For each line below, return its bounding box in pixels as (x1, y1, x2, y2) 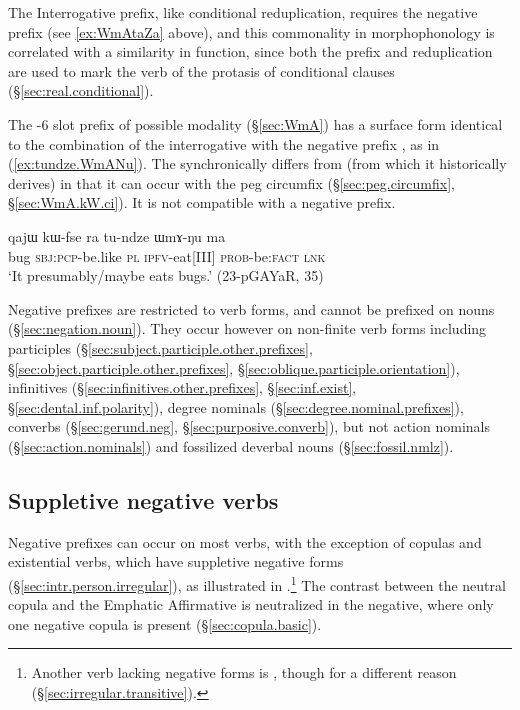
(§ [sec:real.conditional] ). (8, 80, 154, 101)
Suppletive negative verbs (8, 484, 279, 515)
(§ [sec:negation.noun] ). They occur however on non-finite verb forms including (8, 318, 487, 339)
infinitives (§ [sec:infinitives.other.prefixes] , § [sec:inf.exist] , (8, 377, 357, 398)
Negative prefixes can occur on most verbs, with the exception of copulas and (8, 531, 482, 552)
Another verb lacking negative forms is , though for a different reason (31, 662, 457, 683)
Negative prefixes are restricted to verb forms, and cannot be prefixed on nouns (8, 298, 495, 319)
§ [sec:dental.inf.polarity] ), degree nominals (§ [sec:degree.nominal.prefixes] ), (8, 396, 464, 417)
